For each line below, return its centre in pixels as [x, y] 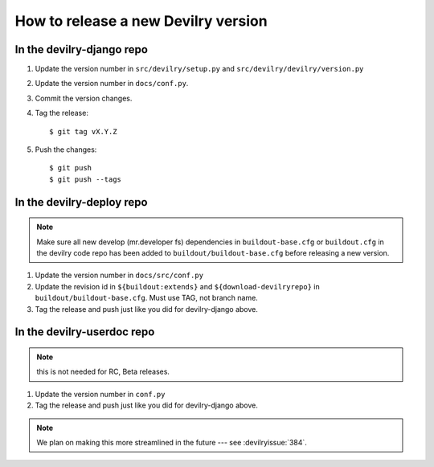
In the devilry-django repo [82, 49]
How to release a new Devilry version [141, 21]
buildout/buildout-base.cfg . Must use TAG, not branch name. [147, 298]
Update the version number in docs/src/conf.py [119, 275]
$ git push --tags [86, 179]
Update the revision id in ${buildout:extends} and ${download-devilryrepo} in [178, 286]
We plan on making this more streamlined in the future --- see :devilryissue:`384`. [172, 442]
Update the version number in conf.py [100, 394]
